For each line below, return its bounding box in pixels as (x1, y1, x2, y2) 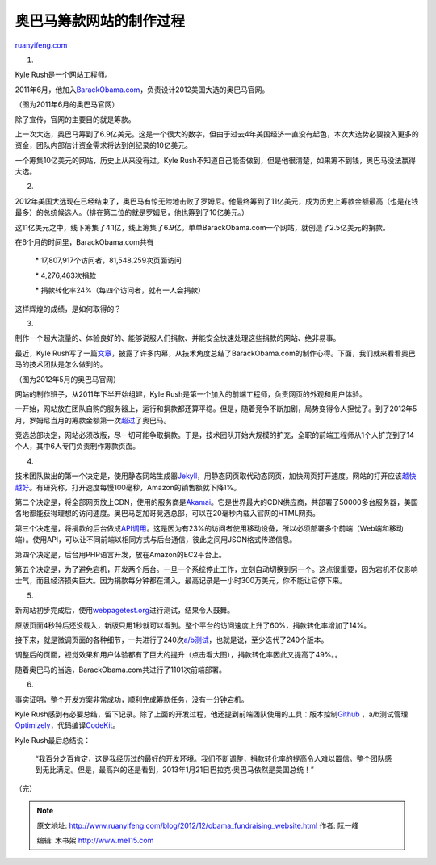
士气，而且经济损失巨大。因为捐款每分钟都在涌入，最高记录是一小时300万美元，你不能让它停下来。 (15, 576, 347, 586)
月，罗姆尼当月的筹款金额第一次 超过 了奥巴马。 (15, 415, 171, 425)
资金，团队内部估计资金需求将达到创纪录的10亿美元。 (15, 141, 193, 150)
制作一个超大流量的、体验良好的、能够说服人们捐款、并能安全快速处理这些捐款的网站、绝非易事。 (15, 334, 341, 343)
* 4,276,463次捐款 (35, 271, 97, 280)
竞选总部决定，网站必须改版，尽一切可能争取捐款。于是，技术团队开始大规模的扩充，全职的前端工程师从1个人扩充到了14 (15, 430, 415, 440)
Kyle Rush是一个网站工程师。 (15, 69, 112, 80)
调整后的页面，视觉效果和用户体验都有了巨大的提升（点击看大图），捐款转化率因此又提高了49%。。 (15, 650, 342, 660)
